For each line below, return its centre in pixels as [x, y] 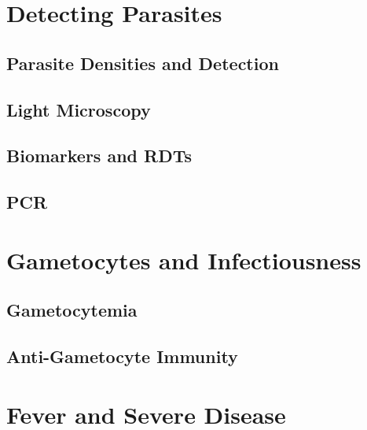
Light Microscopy [79, 109]
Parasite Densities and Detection [143, 63]
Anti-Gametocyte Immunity [122, 356]
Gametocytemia [72, 310]
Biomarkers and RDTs [99, 156]
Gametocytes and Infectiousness [184, 259]
